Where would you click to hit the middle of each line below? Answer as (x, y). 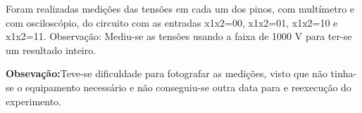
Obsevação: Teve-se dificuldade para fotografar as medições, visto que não (167, 73)
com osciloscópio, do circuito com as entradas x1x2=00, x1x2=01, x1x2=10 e (172, 22)
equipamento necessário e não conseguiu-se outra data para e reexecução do (188, 87)
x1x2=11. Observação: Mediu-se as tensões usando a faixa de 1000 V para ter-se (179, 36)
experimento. (33, 101)
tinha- (344, 73)
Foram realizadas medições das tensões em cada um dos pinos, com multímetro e (180, 8)
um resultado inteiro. (51, 49)
